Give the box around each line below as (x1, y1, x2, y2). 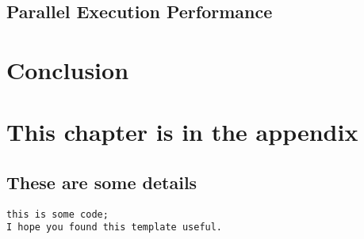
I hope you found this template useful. (6, 222, 223, 233)
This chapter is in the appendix (6, 116, 358, 148)
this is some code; (6, 208, 109, 220)
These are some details (6, 169, 197, 194)
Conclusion (6, 53, 129, 85)
